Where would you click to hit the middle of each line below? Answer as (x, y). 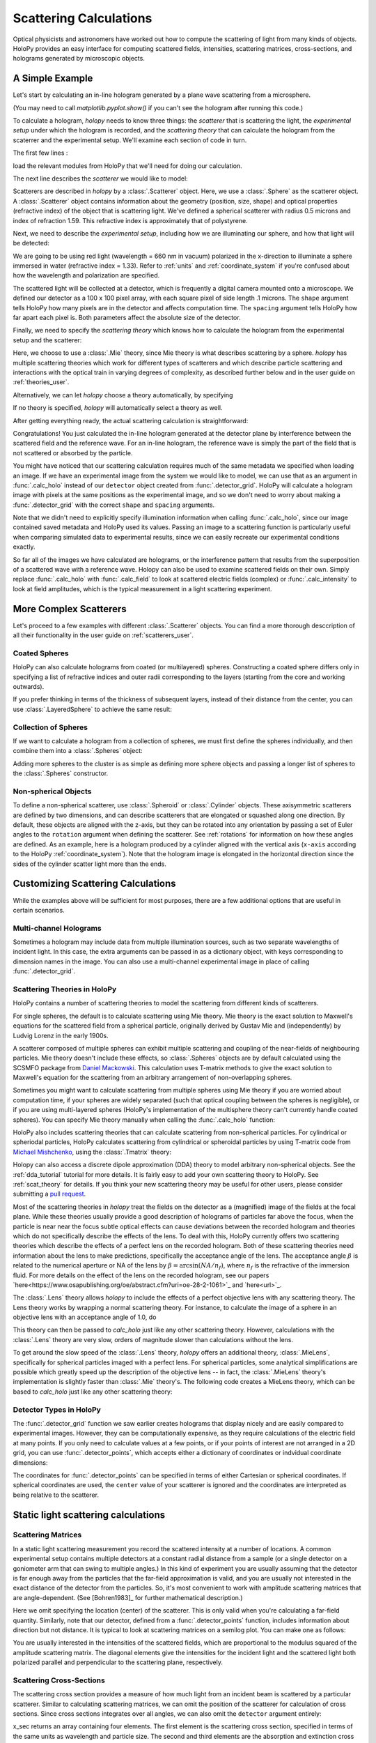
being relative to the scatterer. (56, 1495)
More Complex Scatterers (70, 609)
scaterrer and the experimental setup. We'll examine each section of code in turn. (130, 140)
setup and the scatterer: (47, 340)
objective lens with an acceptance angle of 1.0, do (85, 1317)
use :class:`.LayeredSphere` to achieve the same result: (92, 709)
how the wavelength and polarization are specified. (86, 275)
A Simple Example (53, 78)
